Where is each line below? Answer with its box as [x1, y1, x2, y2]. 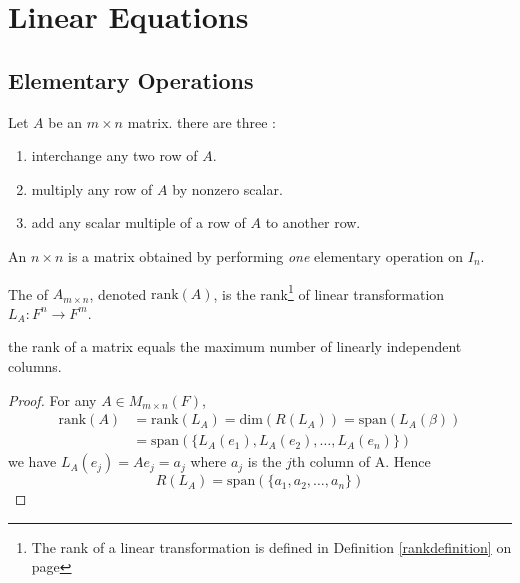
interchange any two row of [31, 145, 198, 166]
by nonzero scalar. [172, 178, 283, 199]
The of [8, 283, 49, 304]
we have [8, 451, 57, 472]
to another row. [265, 212, 361, 233]
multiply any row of [31, 178, 153, 199]
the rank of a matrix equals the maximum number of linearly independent [8, 336, 462, 357]
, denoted [89, 283, 147, 304]
